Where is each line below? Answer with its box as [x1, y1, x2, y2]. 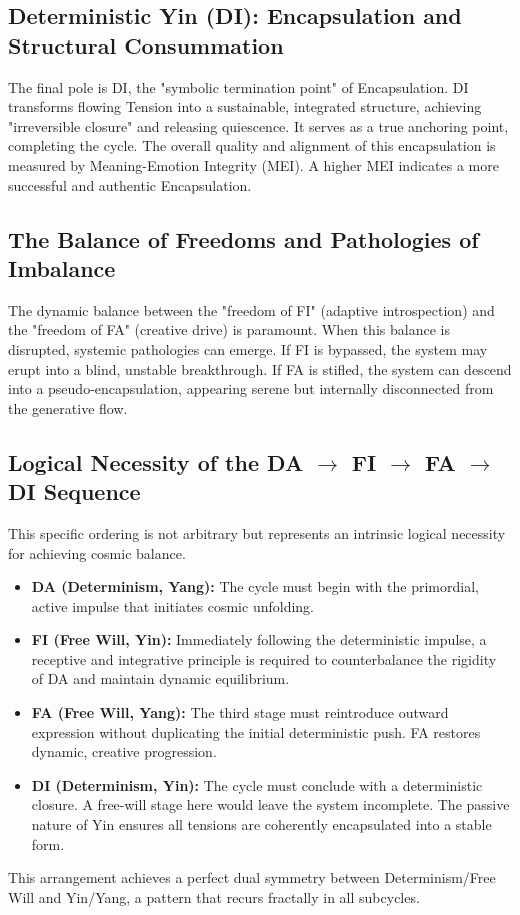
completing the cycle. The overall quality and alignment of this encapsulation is [8, 135, 496, 156]
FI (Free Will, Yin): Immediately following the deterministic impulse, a [31, 629, 487, 650]
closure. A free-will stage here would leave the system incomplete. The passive [31, 794, 510, 815]
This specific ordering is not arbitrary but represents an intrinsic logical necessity [8, 522, 506, 543]
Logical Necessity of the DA [8, 446, 304, 477]
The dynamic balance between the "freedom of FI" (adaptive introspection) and [8, 299, 495, 320]
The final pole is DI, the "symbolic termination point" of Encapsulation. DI [8, 76, 469, 97]
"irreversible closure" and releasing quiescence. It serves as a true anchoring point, [8, 115, 509, 136]
